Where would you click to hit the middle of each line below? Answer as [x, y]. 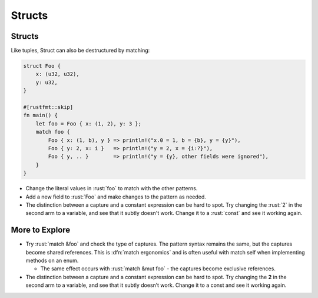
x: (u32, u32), [57, 74]
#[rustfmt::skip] [48, 107]
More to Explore [41, 230]
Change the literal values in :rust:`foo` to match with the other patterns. [112, 188]
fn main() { [41, 115]
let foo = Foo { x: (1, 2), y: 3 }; [88, 123]
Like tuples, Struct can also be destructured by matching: [80, 51]
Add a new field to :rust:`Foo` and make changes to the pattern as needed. [116, 197]
